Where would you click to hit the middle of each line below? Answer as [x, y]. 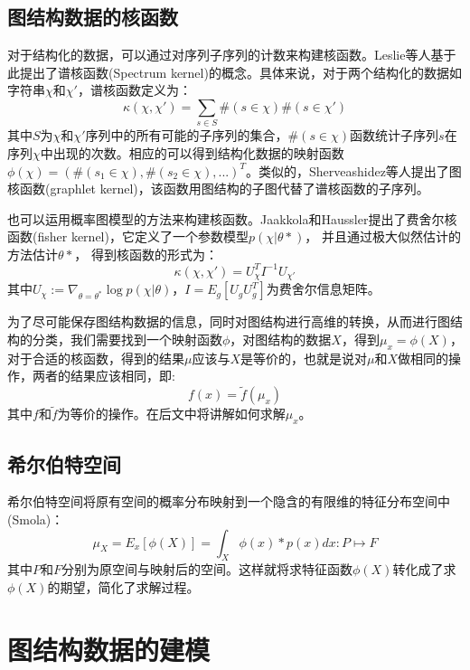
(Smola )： [36, 519]
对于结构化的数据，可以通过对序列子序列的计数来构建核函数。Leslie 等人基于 [232, 55]
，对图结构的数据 [281, 340]
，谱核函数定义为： [134, 90]
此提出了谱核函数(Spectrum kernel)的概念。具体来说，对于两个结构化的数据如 [235, 72]
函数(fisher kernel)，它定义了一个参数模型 [128, 236]
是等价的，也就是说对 [304, 358]
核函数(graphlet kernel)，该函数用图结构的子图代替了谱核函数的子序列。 [218, 189]
